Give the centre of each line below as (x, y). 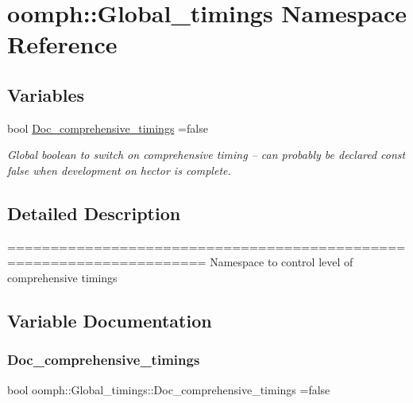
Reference (62, 44)
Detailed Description (94, 213)
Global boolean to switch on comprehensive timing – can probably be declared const (206, 155)
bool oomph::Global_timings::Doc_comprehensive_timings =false (169, 389)
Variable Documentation (110, 320)
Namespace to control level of (282, 262)
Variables (46, 94)
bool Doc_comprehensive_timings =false (108, 128)
